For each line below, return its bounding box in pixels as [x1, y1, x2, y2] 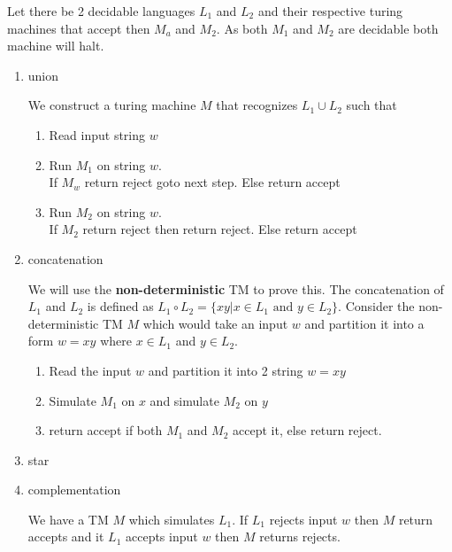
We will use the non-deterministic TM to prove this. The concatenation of [27, 279, 444, 298]
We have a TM [27, 509, 109, 528]
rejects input [269, 509, 338, 528]
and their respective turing [257, 2, 403, 19]
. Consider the [338, 297, 415, 315]
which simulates [128, 509, 215, 528]
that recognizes [216, 96, 298, 114]
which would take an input [142, 314, 288, 332]
